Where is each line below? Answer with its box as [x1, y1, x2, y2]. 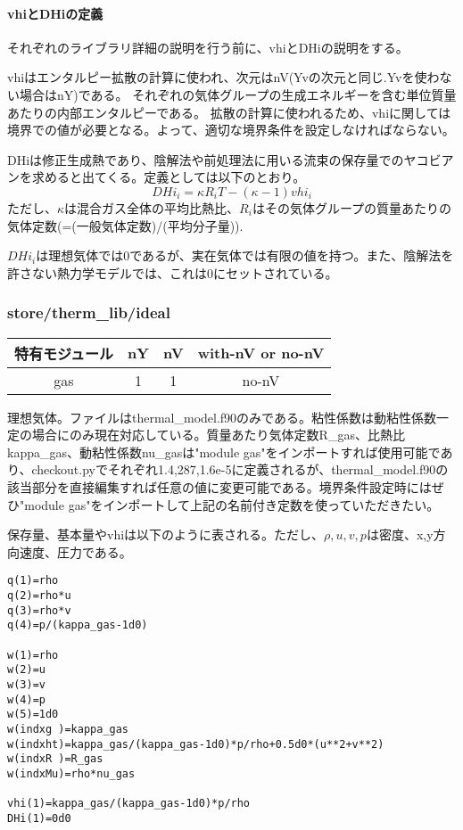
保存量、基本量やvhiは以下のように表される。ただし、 [7, 525, 325, 544]
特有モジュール [14, 342, 113, 364]
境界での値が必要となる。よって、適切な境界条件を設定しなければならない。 [7, 120, 455, 139]
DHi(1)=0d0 [7, 811, 71, 825]
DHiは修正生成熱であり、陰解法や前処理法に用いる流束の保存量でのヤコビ [7, 150, 442, 168]
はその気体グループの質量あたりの [252, 198, 452, 217]
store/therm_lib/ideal [7, 301, 170, 324]
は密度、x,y [366, 525, 434, 544]
